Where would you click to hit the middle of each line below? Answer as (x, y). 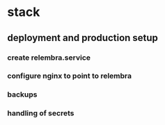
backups (22, 94)
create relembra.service (49, 58)
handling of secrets (41, 113)
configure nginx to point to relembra (70, 76)
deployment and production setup (83, 38)
